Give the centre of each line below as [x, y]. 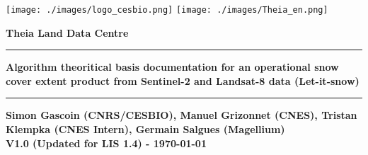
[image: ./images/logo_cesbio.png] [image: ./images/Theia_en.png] [167, 10]
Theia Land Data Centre [67, 32]
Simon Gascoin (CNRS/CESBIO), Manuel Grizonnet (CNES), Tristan [182, 115]
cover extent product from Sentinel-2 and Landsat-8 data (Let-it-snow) [183, 80]
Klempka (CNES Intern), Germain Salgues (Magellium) [145, 129]
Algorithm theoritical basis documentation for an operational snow [172, 67]
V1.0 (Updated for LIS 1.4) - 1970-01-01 [106, 143]
